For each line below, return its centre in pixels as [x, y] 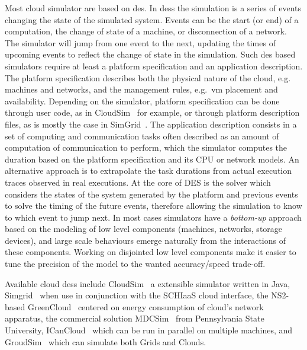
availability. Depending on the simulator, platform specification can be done [142, 101]
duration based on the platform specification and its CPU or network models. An [152, 159]
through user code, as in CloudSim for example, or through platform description [152, 112]
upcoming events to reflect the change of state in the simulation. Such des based [150, 54]
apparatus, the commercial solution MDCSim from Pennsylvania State [135, 318]
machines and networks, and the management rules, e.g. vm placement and [141, 89]
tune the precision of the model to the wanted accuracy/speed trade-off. [135, 264]
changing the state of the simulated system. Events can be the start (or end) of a [152, 19]
